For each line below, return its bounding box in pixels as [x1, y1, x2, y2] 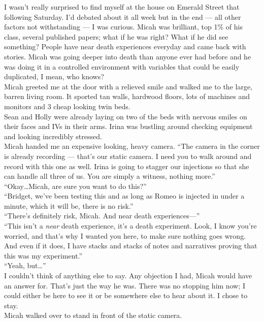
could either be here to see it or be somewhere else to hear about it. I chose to [4, 290, 248, 301]
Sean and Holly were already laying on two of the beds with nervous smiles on [4, 111, 247, 121]
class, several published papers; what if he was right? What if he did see [4, 31, 228, 42]
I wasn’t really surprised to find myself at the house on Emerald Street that [4, 2, 240, 12]
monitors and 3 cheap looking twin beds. [4, 101, 130, 111]
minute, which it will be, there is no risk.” [4, 200, 134, 211]
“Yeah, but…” [4, 260, 46, 271]
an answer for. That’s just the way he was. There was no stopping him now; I [4, 280, 245, 291]
